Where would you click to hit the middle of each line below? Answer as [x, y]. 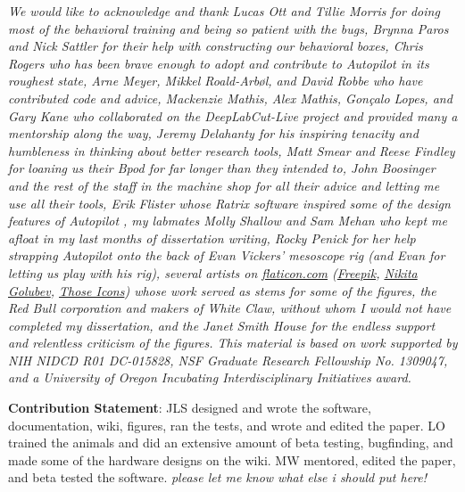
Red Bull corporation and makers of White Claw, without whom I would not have [230, 308]
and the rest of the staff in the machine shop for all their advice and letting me [224, 185]
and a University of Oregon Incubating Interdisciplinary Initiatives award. [210, 377]
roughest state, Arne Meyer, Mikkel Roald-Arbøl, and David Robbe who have [216, 81]
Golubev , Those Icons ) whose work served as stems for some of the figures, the [222, 290]
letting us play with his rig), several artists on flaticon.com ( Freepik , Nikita [213, 272]
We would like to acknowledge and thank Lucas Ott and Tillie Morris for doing [224, 11]
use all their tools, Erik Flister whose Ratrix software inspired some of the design [229, 203]
